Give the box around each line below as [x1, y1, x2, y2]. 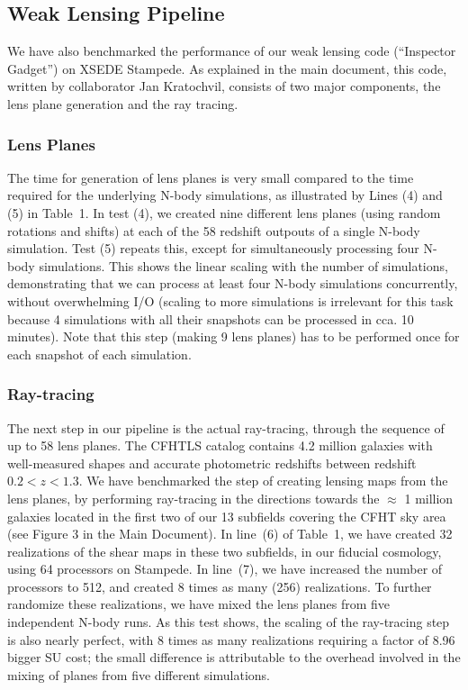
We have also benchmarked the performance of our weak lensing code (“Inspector [7, 41, 456, 60]
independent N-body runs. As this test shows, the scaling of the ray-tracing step [7, 613, 450, 631]
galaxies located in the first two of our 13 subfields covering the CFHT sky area [7, 506, 446, 525]
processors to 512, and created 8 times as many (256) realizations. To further [7, 577, 432, 595]
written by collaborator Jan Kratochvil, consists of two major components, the [7, 77, 441, 95]
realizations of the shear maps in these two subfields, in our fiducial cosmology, [7, 541, 442, 560]
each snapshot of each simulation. [7, 344, 192, 363]
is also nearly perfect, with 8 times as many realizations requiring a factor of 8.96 [7, 630, 455, 649]
